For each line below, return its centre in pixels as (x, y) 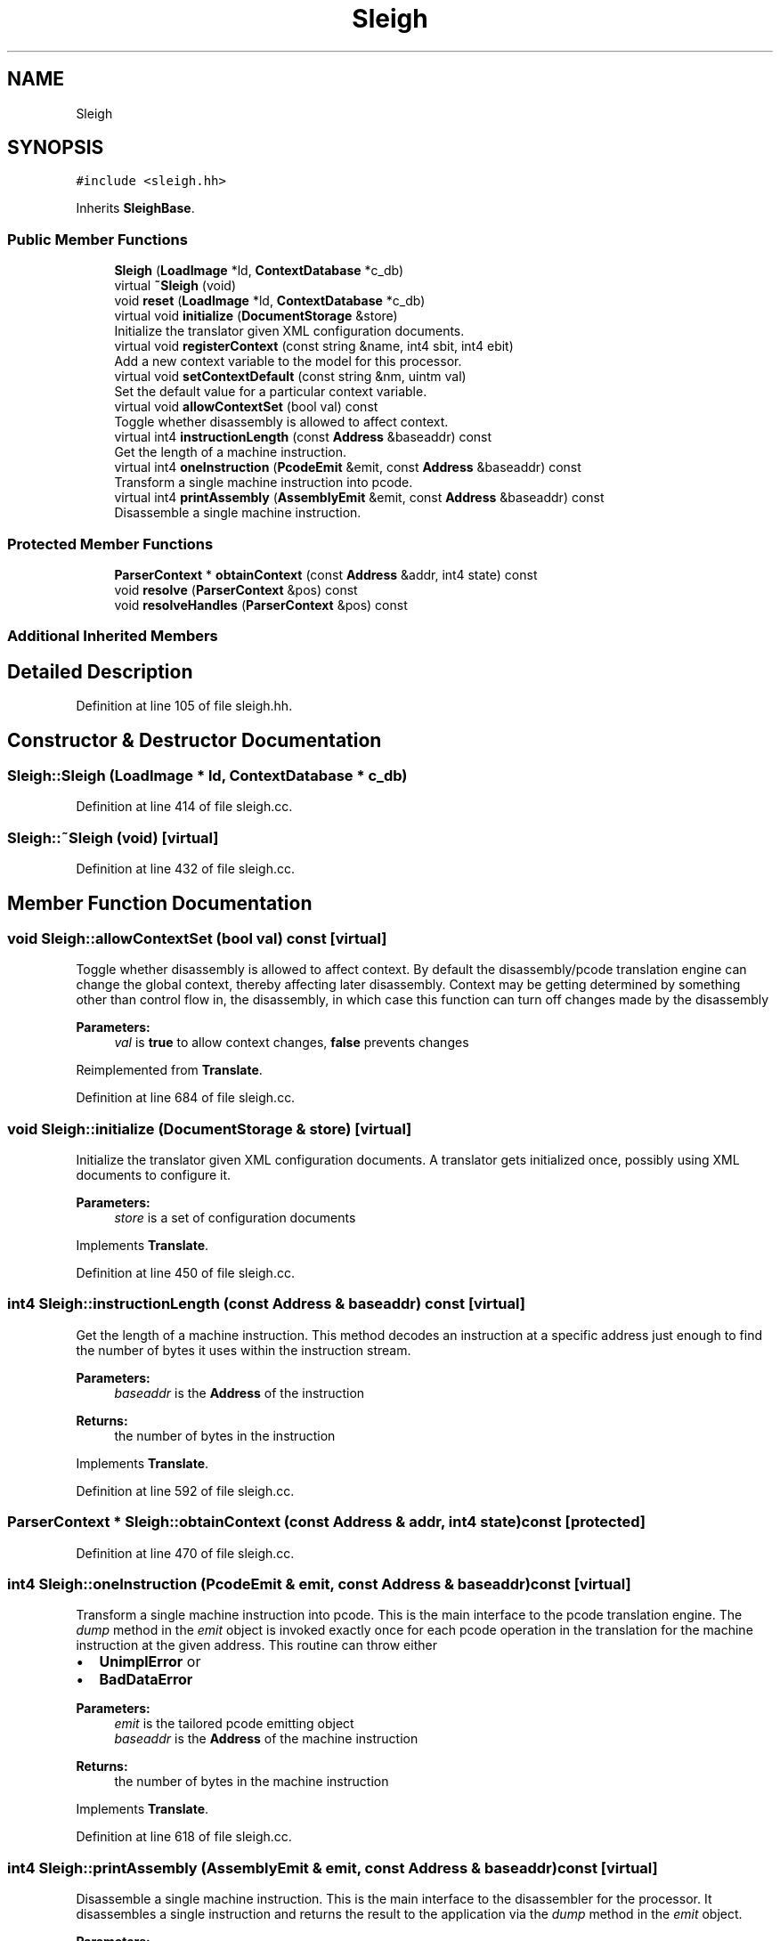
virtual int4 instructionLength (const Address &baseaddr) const (303, 437)
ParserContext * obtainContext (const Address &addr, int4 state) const (326, 574)
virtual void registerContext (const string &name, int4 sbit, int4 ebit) (314, 346)
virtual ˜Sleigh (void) (175, 286)
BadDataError (146, 1680)
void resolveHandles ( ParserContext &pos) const (261, 605)
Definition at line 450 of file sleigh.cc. (185, 1273)
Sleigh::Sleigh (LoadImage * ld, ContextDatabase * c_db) (207, 776)
